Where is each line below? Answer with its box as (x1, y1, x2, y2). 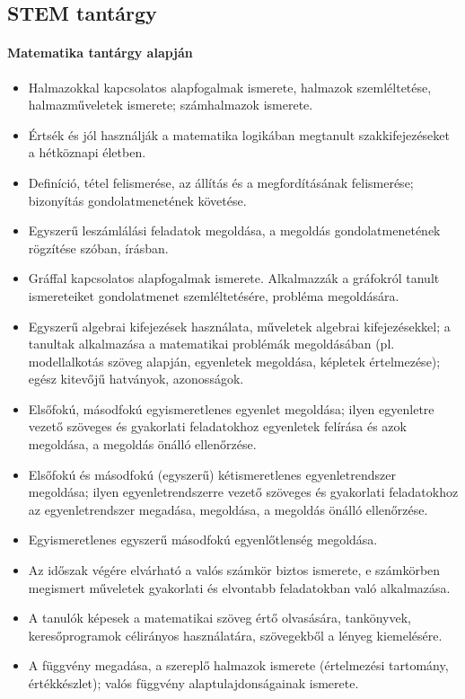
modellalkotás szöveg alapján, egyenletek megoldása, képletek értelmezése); (28, 351, 441, 370)
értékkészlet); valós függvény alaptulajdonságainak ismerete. (28, 674, 359, 693)
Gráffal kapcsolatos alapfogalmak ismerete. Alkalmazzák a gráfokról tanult (28, 269, 440, 288)
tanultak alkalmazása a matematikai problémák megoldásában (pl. (28, 334, 395, 353)
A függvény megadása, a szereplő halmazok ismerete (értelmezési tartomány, (28, 656, 449, 675)
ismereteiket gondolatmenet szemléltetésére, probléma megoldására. (28, 286, 399, 305)
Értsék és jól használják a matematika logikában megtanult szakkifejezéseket (28, 125, 450, 144)
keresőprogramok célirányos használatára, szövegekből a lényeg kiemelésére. (28, 625, 443, 644)
